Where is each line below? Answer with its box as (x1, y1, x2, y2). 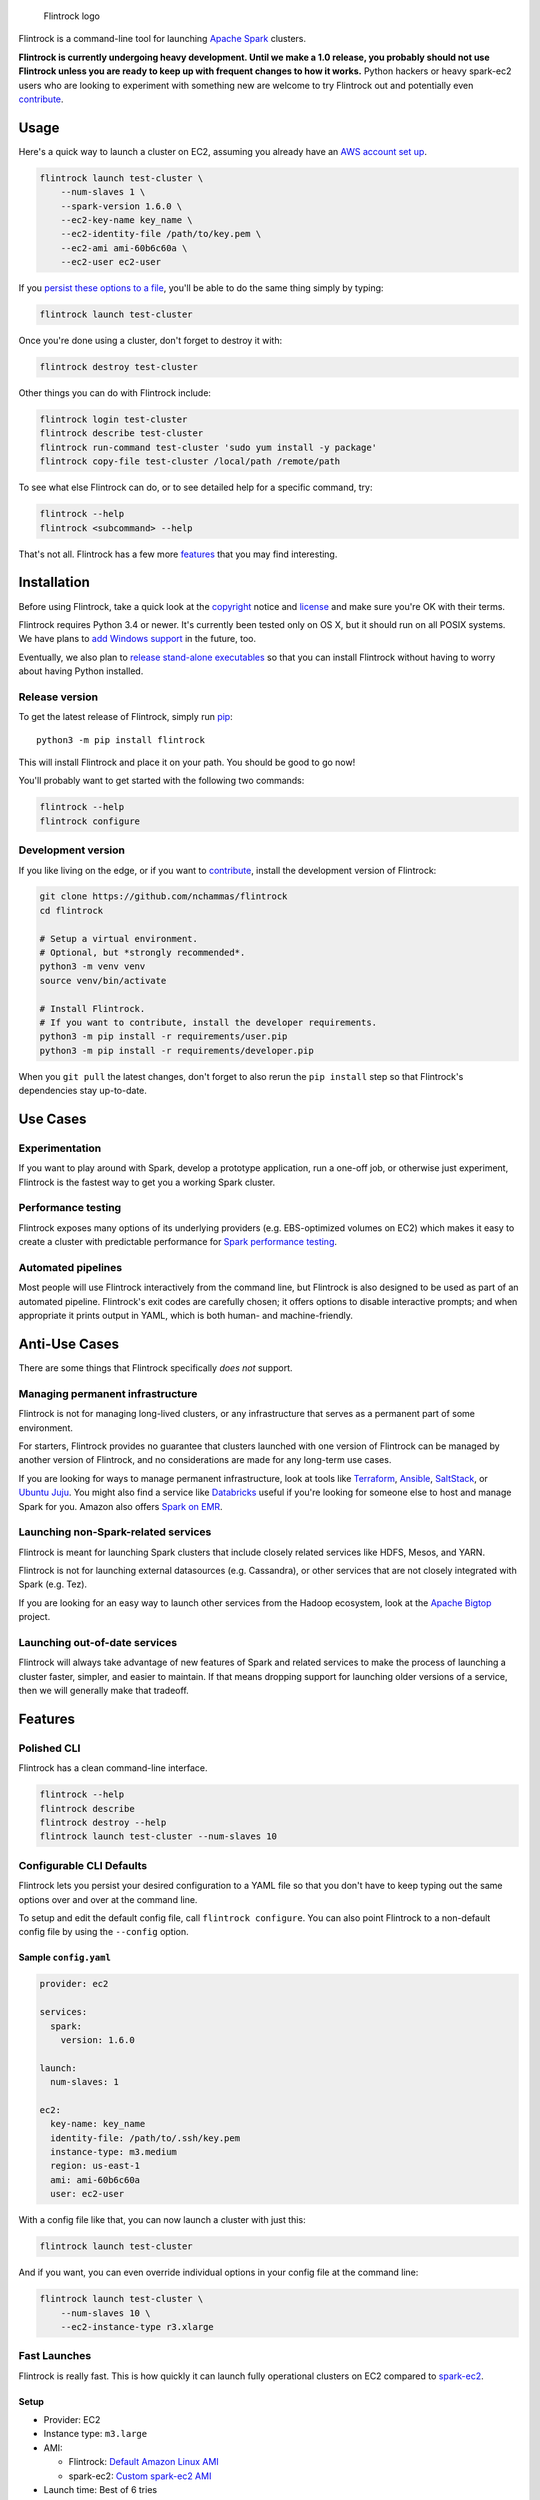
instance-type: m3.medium (50, 2146, 177, 2158)
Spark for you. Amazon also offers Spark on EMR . (18, 1500, 224, 1512)
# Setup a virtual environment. (39, 933, 199, 944)
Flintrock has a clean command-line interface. (18, 1762, 208, 1774)
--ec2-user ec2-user (60, 256, 162, 268)
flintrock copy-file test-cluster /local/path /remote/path (39, 456, 341, 467)
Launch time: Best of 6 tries (43, 2484, 158, 2496)
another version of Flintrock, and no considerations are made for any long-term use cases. (18, 1454, 392, 1466)
